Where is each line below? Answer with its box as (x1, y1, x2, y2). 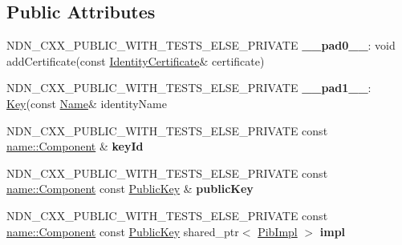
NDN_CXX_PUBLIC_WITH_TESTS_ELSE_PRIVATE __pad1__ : (6, 79, 372, 96)
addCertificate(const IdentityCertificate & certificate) (6, 52, 265, 69)
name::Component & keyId (6, 138, 144, 155)
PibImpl (258, 223, 298, 239)
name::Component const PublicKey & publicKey (6, 180, 254, 197)
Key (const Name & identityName (6, 94, 167, 111)
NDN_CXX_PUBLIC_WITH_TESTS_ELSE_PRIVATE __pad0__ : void (6, 37, 396, 54)
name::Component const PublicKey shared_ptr (6, 223, 239, 239)
